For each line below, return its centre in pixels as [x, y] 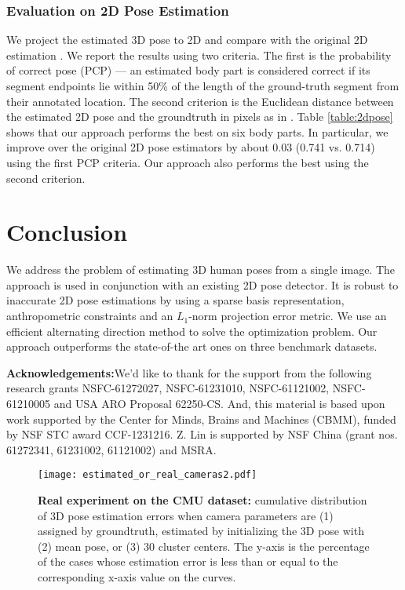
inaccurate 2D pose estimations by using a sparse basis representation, [175, 300]
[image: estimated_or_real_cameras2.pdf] [148, 475]
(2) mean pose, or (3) [89, 546]
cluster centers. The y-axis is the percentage [264, 546]
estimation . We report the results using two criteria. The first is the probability [199, 55]
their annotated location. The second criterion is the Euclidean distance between [200, 101]
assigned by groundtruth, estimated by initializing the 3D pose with [201, 531]
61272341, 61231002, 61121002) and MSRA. [111, 449]
